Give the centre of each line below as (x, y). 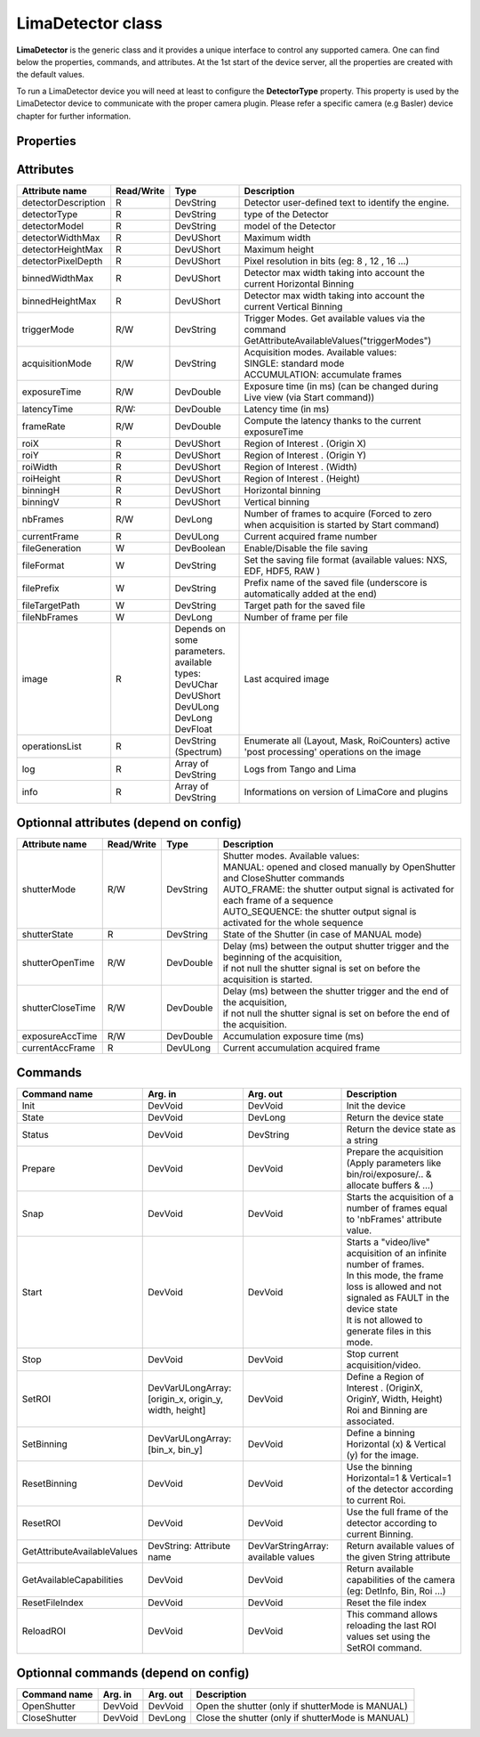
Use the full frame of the (397, 1512)
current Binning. (380, 1534)
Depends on (200, 629)
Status (35, 1135)
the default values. (50, 75)
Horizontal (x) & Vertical (396, 1444)
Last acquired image (287, 679)
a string (362, 1140)
